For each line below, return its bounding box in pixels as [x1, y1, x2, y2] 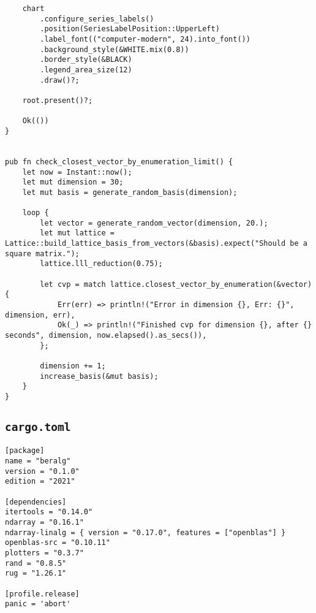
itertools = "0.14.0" [5, 508, 93, 517]
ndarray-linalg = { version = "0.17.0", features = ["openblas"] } [5, 528, 286, 537]
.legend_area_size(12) [40, 65, 132, 74]
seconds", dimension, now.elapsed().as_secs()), [5, 331, 207, 340]
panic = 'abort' [5, 600, 71, 609]
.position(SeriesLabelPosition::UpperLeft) [40, 25, 220, 34]
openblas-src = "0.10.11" [5, 538, 110, 547]
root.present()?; [22, 96, 93, 105]
